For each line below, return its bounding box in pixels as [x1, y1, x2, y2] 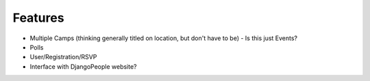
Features [12, 10, 64, 25]
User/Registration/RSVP [29, 53, 97, 61]
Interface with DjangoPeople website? [29, 62, 137, 71]
